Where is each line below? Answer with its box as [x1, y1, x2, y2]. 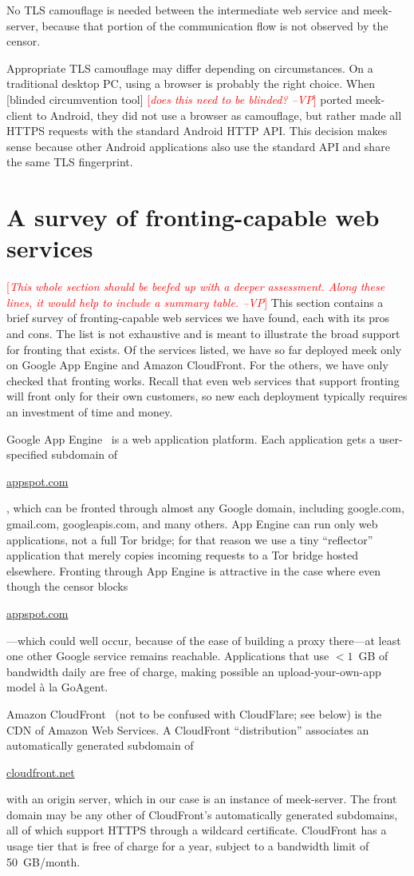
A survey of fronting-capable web [6, 201, 380, 233]
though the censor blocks [6, 578, 128, 595]
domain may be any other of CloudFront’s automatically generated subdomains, [6, 806, 398, 822]
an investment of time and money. [6, 404, 173, 420]
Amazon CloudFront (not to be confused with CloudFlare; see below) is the [6, 705, 382, 722]
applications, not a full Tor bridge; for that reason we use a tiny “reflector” [6, 531, 373, 547]
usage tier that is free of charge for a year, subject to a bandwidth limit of [6, 838, 369, 854]
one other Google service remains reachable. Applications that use [6, 647, 329, 664]
